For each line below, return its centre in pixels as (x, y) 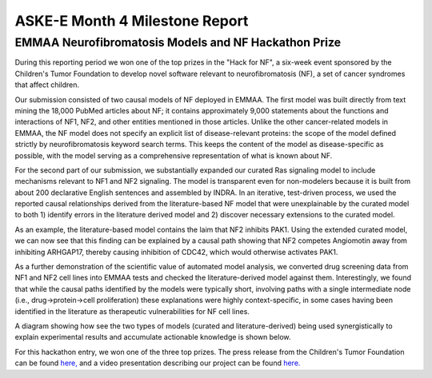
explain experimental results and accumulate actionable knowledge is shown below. (153, 337)
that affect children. (47, 85)
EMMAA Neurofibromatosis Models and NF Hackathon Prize (178, 42)
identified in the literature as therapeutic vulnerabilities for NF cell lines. (132, 311)
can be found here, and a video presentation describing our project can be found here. (158, 363)
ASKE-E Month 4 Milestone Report (132, 21)
